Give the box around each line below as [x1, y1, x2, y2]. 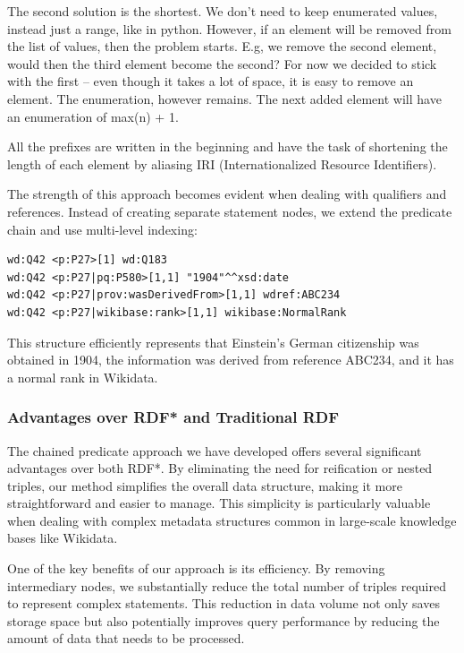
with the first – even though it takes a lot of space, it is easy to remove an [7, 72, 414, 90]
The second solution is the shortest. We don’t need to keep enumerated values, [7, 2, 438, 20]
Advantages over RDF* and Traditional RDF [7, 406, 340, 428]
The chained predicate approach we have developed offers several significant [7, 441, 422, 460]
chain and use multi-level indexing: [7, 219, 198, 238]
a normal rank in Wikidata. [7, 367, 158, 386]
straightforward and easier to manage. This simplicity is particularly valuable [7, 494, 431, 512]
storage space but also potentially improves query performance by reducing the [7, 611, 440, 630]
